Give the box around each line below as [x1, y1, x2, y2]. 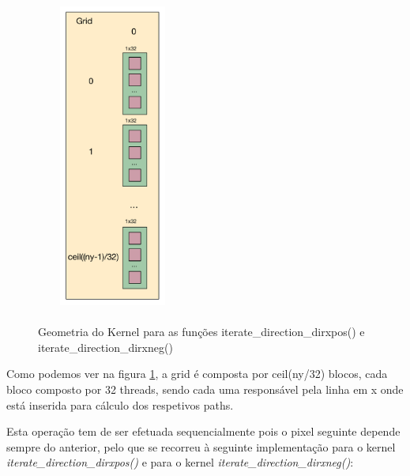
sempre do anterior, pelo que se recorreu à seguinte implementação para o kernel [6, 438, 396, 455]
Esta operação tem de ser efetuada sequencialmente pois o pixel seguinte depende [6, 423, 401, 440]
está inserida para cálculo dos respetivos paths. [6, 396, 234, 413]
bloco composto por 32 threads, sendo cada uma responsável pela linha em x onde [6, 380, 404, 397]
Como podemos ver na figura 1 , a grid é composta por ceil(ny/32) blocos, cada [6, 365, 388, 382]
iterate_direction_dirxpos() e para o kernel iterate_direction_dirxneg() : [6, 454, 354, 470]
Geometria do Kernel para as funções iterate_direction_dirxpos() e [38, 323, 365, 340]
